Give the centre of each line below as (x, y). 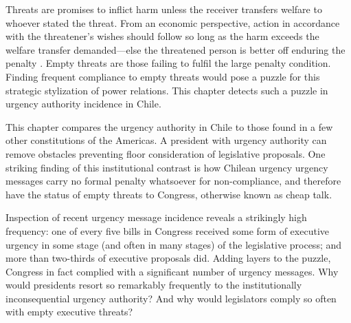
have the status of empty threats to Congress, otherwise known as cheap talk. (169, 194)
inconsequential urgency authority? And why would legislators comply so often (171, 298)
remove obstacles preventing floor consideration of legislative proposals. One (166, 153)
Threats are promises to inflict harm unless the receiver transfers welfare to (164, 9)
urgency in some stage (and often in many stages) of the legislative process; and (174, 244)
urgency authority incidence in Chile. (83, 104)
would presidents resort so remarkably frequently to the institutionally (154, 285)
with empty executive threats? (69, 312)
